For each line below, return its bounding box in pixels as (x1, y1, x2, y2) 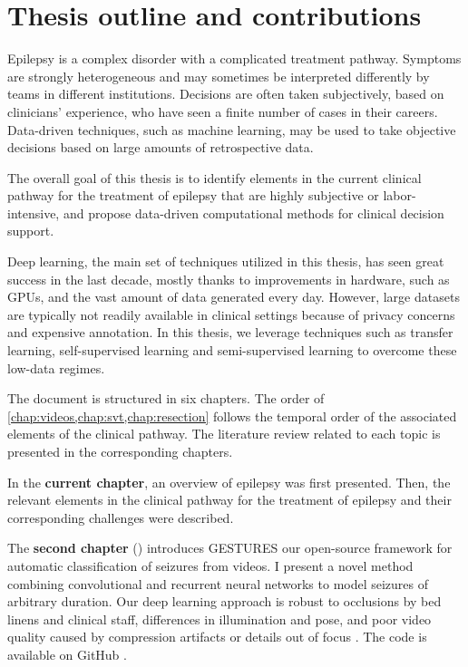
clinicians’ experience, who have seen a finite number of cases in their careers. (7, 101, 438, 121)
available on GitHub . (7, 644, 127, 663)
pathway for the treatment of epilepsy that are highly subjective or (7, 186, 379, 205)
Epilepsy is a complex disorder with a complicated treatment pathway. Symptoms (7, 49, 462, 68)
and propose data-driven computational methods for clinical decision (63, 203, 444, 222)
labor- (383, 186, 416, 205)
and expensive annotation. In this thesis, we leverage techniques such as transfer (7, 323, 453, 342)
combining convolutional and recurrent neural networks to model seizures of (7, 574, 429, 593)
